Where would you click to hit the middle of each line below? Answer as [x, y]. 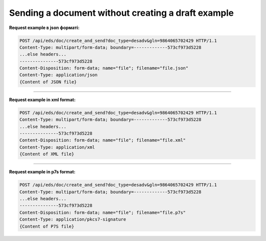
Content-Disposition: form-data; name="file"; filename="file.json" [104, 68]
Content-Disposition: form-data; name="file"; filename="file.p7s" [103, 212]
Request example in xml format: [42, 100]
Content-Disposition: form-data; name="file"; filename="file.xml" [103, 140]
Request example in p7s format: [42, 172]
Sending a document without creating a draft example [121, 13]
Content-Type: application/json [59, 75]
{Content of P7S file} [47, 226]
